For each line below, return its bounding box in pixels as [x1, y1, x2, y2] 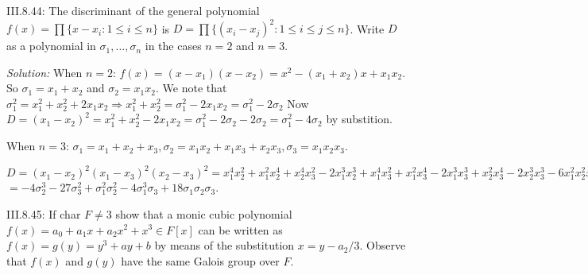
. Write [350, 20, 385, 37]
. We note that [155, 79, 227, 96]
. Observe [359, 237, 406, 254]
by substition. [326, 110, 393, 127]
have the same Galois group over [121, 252, 280, 269]
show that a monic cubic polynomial [115, 205, 292, 222]
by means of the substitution [154, 237, 295, 254]
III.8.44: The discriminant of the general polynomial [6, 2, 260, 18]
